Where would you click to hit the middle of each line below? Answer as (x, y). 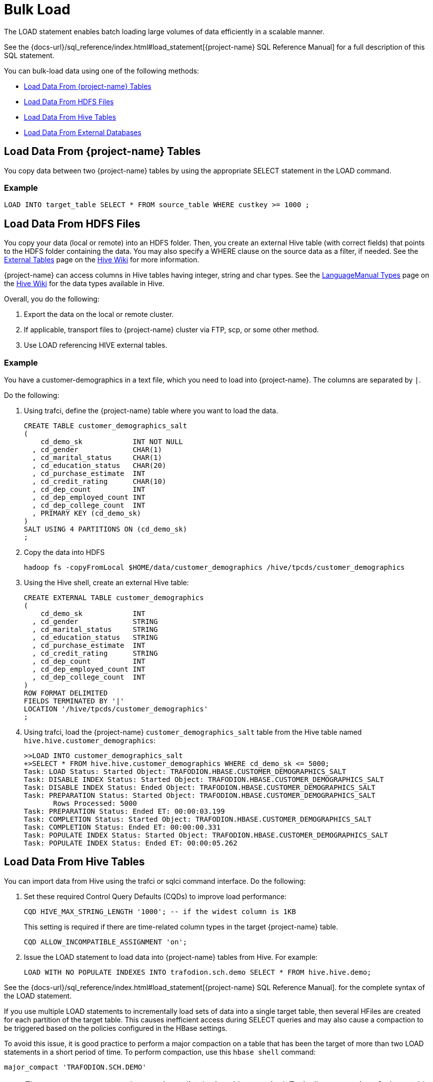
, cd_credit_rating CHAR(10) (99, 481)
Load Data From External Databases (83, 132)
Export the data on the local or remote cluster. (99, 314)
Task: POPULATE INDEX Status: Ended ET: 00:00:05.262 (131, 843)
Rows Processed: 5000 (95, 803)
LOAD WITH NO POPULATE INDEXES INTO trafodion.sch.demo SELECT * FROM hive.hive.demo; (198, 972)
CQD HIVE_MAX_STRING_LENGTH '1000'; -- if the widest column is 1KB (160, 911)
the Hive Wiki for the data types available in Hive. (84, 284)
